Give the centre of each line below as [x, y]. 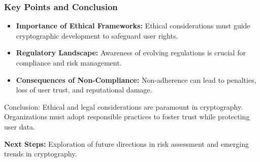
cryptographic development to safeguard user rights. [97, 35]
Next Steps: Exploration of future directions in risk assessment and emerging [126, 143]
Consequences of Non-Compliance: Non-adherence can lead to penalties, [136, 79]
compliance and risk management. [69, 62]
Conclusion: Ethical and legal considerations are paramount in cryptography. [124, 106]
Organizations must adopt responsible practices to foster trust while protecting [127, 117]
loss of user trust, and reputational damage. [84, 90]
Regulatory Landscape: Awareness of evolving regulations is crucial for [131, 53]
